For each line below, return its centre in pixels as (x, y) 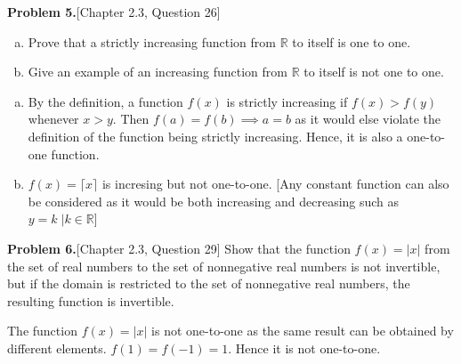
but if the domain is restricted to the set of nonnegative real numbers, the (209, 283)
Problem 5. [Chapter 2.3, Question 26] (114, 12)
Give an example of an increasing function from (158, 72)
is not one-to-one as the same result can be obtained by (303, 331)
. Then (131, 119)
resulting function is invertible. (91, 300)
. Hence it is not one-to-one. (304, 348)
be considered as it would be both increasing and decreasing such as (214, 201)
